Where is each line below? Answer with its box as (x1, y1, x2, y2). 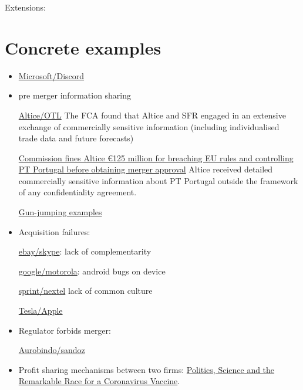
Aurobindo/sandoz (18, 344, 85, 356)
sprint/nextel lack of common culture (18, 284, 153, 297)
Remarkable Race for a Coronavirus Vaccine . (18, 375, 180, 387)
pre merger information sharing (18, 89, 132, 101)
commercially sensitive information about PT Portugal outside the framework (18, 174, 298, 186)
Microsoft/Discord (18, 69, 85, 82)
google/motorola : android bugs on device (18, 264, 166, 277)
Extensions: (5, 1, 46, 13)
